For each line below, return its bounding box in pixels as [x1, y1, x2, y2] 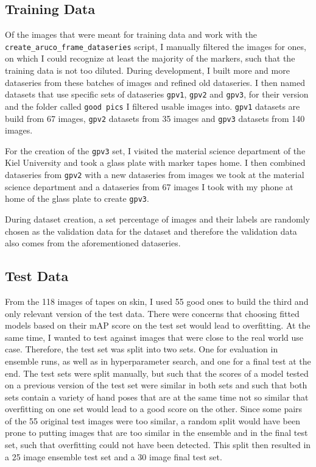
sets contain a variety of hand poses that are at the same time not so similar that [5, 390, 309, 403]
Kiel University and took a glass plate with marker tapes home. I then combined [5, 156, 306, 169]
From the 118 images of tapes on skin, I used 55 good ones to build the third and [5, 294, 309, 307]
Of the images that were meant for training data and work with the [5, 28, 258, 41]
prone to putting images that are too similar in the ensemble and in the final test [5, 426, 308, 439]
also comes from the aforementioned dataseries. [5, 237, 181, 249]
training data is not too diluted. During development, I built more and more [5, 64, 290, 77]
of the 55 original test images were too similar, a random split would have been [5, 414, 300, 427]
